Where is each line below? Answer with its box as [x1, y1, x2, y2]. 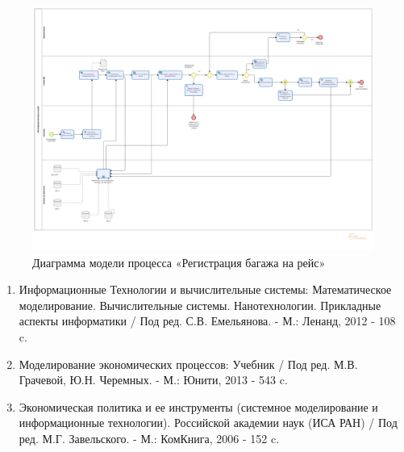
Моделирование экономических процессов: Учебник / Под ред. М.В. [19, 355, 358, 372]
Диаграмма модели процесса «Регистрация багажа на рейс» [32, 253, 326, 270]
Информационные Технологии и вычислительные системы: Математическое [19, 281, 392, 298]
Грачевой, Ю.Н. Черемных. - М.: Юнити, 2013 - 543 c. [19, 371, 288, 388]
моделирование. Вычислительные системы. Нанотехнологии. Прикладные [19, 296, 381, 313]
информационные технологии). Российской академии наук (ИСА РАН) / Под [19, 414, 398, 431]
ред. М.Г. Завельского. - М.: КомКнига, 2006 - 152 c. [19, 430, 280, 447]
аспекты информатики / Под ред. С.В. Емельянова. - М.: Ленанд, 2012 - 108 [19, 312, 396, 329]
